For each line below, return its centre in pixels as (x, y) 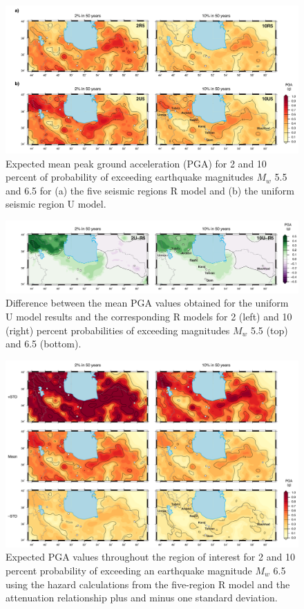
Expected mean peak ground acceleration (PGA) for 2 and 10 (136, 163)
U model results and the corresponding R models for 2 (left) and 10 (149, 316)
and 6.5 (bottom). (44, 344)
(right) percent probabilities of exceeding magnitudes (118, 330)
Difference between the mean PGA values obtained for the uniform (147, 303)
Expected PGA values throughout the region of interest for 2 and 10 (150, 557)
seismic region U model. (56, 204)
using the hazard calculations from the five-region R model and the (148, 584)
